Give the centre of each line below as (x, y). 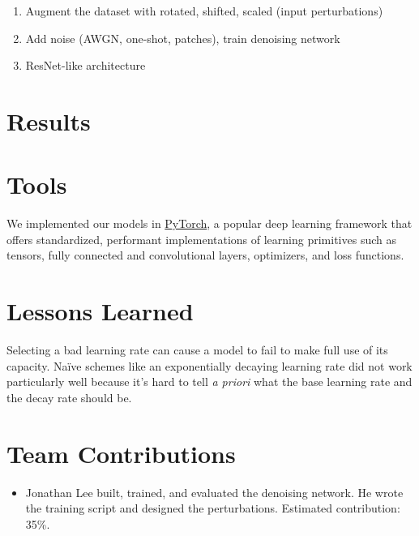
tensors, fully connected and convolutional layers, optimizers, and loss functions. (205, 255)
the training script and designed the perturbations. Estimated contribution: (213, 508)
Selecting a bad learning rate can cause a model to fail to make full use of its (197, 350)
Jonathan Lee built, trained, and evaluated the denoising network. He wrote (214, 492)
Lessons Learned (100, 311)
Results (49, 120)
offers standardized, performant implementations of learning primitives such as (201, 239)
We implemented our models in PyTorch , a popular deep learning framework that (209, 223)
